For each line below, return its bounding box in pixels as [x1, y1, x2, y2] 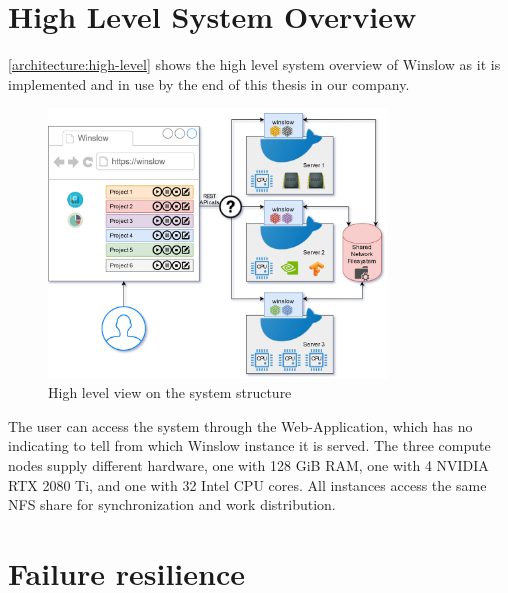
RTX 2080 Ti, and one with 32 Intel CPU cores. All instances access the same [8, 474, 487, 495]
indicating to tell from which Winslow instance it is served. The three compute [8, 435, 491, 456]
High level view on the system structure [48, 382, 292, 403]
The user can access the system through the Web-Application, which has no [8, 415, 473, 436]
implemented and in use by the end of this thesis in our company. [8, 73, 410, 94]
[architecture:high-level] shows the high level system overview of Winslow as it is [8, 54, 501, 75]
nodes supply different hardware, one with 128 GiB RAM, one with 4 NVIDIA [8, 454, 489, 475]
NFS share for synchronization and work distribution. [8, 494, 336, 515]
